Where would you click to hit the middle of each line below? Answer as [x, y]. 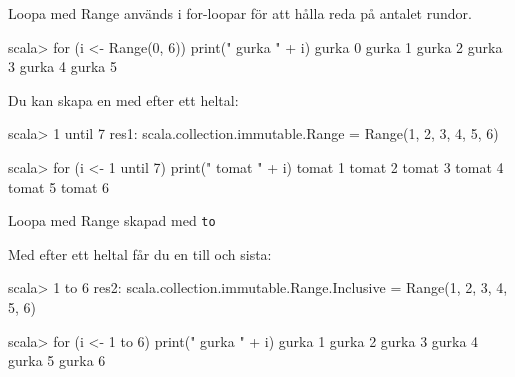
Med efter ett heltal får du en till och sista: [140, 253]
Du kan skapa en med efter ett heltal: [123, 99]
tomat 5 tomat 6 [59, 186]
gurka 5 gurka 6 [57, 360]
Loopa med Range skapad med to [112, 220]
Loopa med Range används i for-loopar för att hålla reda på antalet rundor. [240, 13]
